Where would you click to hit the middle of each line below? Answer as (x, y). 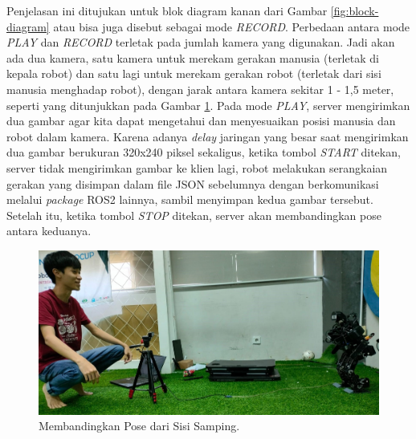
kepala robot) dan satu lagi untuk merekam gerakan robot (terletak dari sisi (194, 73)
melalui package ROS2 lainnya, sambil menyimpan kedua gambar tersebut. (190, 199)
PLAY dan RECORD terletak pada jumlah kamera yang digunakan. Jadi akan (201, 42)
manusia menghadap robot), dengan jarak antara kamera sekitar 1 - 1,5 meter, (200, 89)
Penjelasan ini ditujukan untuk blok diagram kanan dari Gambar (167, 10)
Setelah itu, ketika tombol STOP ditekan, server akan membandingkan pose (194, 215)
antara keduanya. (49, 231)
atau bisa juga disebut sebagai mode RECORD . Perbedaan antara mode (232, 26)
